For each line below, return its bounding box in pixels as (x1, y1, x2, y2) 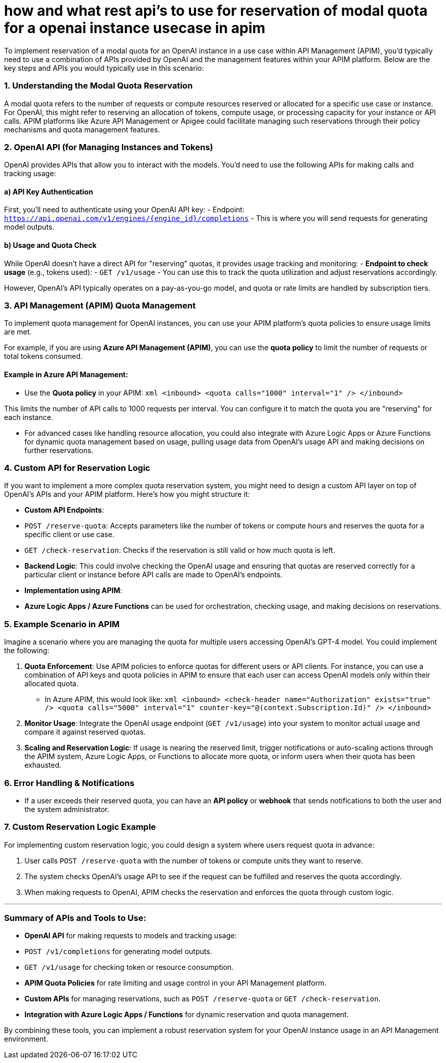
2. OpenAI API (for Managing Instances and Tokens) (4, 142, 213, 152)
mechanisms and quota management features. (4, 125, 160, 134)
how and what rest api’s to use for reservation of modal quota (4, 2, 428, 19)
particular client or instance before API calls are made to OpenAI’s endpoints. (24, 570, 283, 579)
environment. (4, 1034, 48, 1044)
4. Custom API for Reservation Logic (4, 463, 150, 473)
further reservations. (24, 445, 94, 455)
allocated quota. (24, 679, 78, 688)
